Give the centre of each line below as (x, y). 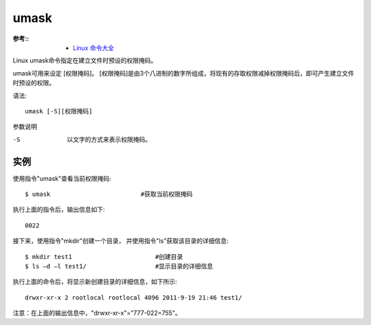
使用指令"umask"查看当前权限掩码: (62, 178)
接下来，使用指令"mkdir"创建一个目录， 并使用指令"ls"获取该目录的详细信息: (121, 241)
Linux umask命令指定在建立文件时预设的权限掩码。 (85, 60)
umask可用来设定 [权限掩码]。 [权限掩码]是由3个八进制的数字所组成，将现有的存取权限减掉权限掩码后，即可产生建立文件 (183, 73)
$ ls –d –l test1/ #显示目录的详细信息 (119, 266)
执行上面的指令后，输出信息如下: (59, 210)
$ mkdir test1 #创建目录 (104, 257)
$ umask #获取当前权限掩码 (109, 194)
